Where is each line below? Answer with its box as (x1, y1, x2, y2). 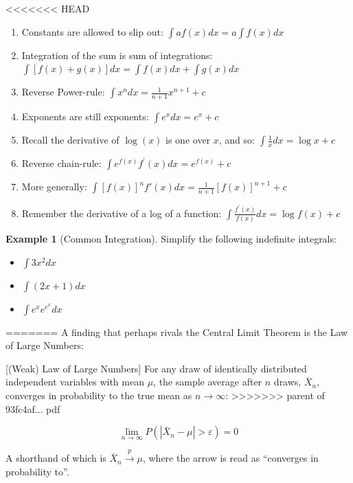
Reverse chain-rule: (21, 156, 102, 170)
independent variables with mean (5, 374, 144, 389)
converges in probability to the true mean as (5, 388, 192, 403)
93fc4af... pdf (5, 401, 60, 416)
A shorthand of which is (5, 451, 106, 465)
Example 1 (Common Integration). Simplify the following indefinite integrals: (5, 232, 337, 246)
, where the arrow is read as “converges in (142, 451, 319, 465)
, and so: (218, 133, 255, 147)
